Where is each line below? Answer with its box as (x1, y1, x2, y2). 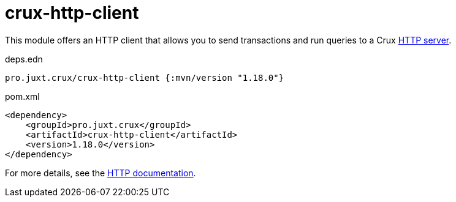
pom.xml (5, 91, 40, 102)
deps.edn (5, 53, 43, 64)
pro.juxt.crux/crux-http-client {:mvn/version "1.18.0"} (5, 72, 284, 83)
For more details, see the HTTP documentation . (5, 167, 196, 178)
